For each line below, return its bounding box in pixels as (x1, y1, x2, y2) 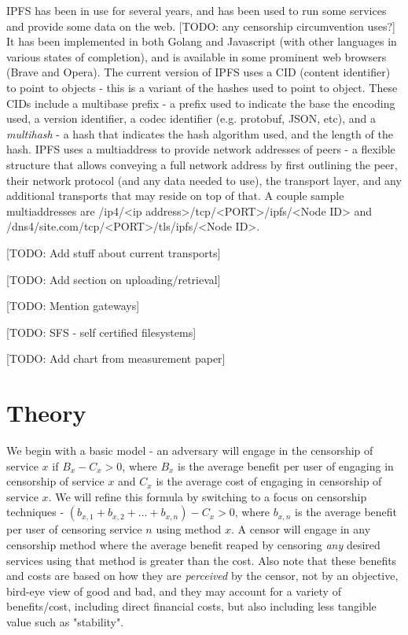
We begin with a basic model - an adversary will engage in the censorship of (6, 442, 373, 458)
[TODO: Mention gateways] (6, 297, 140, 314)
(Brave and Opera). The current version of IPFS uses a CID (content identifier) (6, 64, 391, 80)
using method (156, 521, 222, 537)
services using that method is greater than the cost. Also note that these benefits (6, 552, 397, 568)
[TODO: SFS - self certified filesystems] (6, 323, 197, 340)
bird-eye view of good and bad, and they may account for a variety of (6, 582, 341, 599)
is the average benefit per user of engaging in (178, 457, 394, 474)
